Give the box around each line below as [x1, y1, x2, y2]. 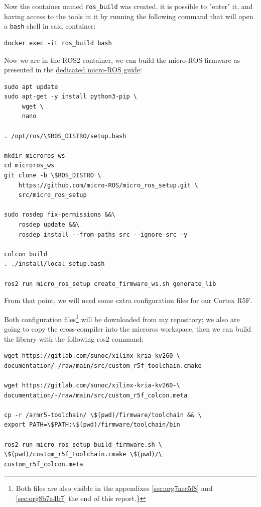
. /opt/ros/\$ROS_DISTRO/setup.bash [4, 132, 126, 140]
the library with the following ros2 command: [4, 333, 144, 344]
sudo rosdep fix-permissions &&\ [4, 211, 115, 219]
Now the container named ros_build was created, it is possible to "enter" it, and [4, 1, 253, 11]
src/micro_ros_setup [18, 191, 87, 199]
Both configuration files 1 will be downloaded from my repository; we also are [4, 312, 240, 324]
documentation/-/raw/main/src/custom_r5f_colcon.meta [4, 391, 188, 399]
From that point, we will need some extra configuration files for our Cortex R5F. [4, 295, 252, 306]
